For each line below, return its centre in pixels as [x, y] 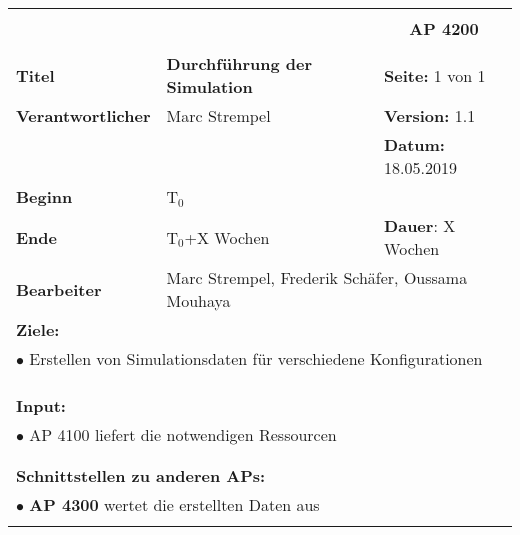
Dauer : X [420, 225]
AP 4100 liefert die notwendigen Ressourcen [183, 434]
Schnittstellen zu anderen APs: [141, 475]
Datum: [414, 144]
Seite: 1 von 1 [435, 75]
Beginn [44, 196]
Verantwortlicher [83, 115]
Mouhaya [198, 300]
